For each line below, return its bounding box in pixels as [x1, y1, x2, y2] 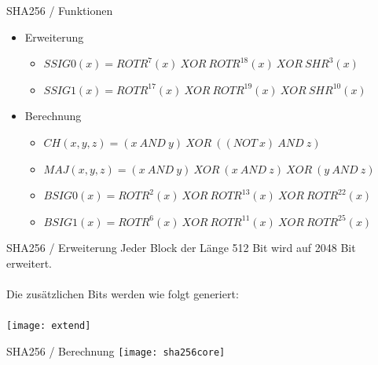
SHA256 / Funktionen [6, 2, 113, 18]
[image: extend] [6, 320, 91, 332]
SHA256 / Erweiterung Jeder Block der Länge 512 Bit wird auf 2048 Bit [6, 239, 356, 256]
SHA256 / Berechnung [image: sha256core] [6, 342, 226, 359]
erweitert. [6, 254, 53, 271]
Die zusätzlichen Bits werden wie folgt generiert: [6, 286, 239, 302]
